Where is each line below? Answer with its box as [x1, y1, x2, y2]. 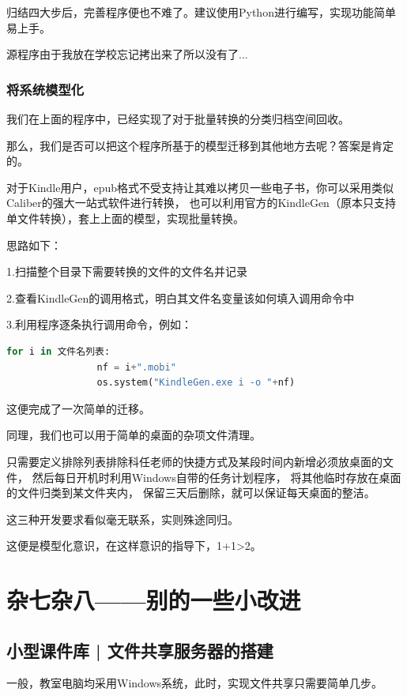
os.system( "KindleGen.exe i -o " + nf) [96, 377, 296, 389]
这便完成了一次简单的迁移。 [6, 400, 150, 416]
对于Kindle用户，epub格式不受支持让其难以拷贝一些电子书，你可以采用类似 [6, 179, 394, 195]
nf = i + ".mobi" [96, 361, 176, 373]
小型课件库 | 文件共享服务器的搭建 [6, 638, 273, 662]
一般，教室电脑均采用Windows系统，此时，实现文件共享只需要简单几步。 [6, 675, 383, 691]
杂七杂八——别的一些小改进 [6, 584, 301, 616]
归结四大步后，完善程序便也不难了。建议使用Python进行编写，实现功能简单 [6, 4, 396, 20]
